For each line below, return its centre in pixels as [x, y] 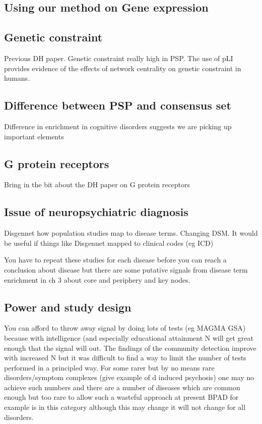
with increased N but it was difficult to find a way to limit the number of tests [125, 358]
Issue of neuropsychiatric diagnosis [96, 212]
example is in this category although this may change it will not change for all [125, 407]
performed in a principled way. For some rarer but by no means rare [109, 367]
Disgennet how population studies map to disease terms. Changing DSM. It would [131, 233]
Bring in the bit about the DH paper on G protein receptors [97, 184]
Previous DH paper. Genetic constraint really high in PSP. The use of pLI [119, 58]
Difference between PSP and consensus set [118, 105]
